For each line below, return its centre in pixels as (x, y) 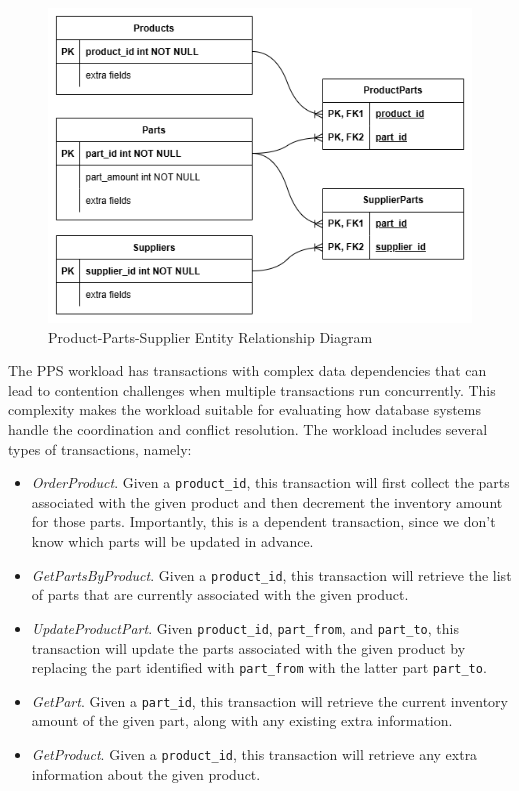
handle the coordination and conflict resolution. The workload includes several (248, 429)
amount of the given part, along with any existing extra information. (242, 720)
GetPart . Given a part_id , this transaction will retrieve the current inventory (270, 700)
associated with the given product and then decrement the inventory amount (267, 501)
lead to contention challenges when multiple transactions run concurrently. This (252, 389)
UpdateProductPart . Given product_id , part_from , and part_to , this (245, 627)
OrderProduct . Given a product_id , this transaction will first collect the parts (270, 482)
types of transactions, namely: (100, 448)
